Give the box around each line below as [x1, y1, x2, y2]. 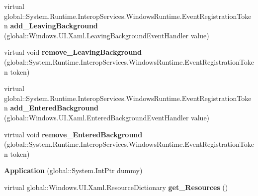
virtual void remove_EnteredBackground [4, 129, 143, 139]
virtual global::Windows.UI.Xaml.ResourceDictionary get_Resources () [4, 182, 228, 192]
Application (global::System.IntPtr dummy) [4, 165, 143, 176]
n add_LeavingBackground [4, 20, 98, 31]
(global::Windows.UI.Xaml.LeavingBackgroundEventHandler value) [4, 30, 209, 40]
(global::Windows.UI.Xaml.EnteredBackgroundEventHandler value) [4, 112, 210, 122]
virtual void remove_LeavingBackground [4, 47, 142, 57]
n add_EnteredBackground [4, 102, 99, 113]
